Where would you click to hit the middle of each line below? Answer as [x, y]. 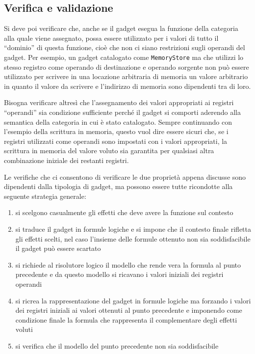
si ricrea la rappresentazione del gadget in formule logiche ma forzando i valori [133, 300]
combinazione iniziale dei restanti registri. [66, 160]
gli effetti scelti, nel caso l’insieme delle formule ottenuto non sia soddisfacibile [133, 238]
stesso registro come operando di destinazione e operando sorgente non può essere [127, 67]
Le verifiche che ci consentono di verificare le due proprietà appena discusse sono [125, 177]
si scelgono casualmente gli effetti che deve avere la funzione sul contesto [124, 212]
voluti [24, 329]
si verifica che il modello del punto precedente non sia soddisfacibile [117, 345]
